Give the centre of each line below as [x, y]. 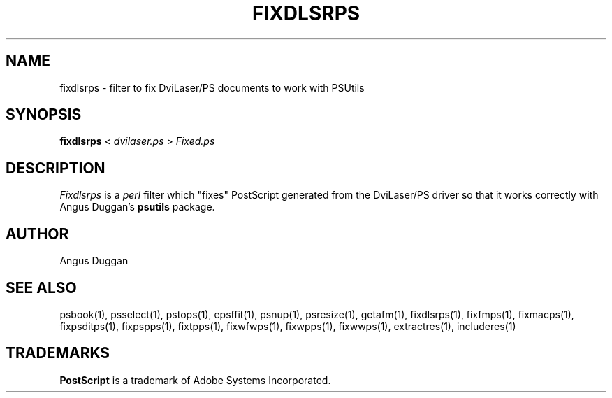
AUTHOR [37, 234]
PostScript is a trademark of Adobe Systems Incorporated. [195, 380]
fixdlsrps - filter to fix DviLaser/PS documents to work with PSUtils [212, 87]
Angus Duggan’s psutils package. [137, 207]
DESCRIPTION [56, 168]
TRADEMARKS [58, 353]
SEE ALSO [41, 287]
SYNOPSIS [44, 115]
